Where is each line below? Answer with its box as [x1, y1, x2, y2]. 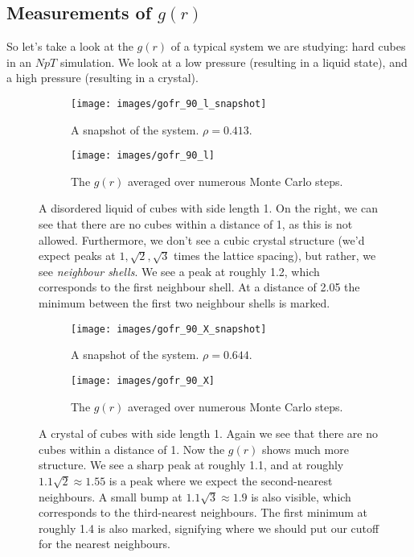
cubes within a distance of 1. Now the [39, 440, 225, 457]
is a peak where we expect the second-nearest [109, 472, 333, 489]
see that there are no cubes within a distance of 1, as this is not [39, 216, 353, 233]
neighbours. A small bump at [39, 488, 182, 505]
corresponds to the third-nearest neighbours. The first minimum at [39, 504, 367, 521]
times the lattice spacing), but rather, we [174, 247, 376, 264]
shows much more [261, 440, 349, 457]
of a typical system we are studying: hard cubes [170, 38, 406, 55]
